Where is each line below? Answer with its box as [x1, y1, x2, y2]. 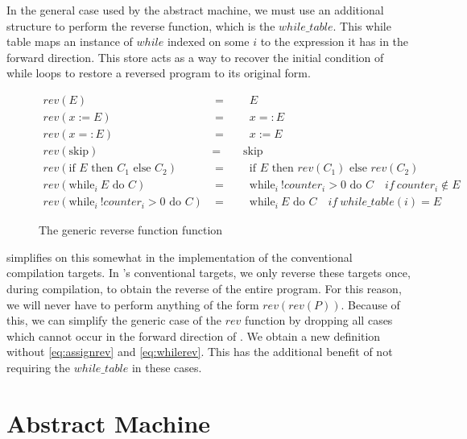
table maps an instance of [6, 33, 133, 50]
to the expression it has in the [260, 33, 409, 50]
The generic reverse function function [39, 222, 223, 238]
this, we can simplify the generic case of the [6, 312, 222, 329]
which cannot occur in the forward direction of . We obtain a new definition [6, 327, 381, 344]
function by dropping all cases [244, 312, 393, 329]
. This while [333, 17, 391, 34]
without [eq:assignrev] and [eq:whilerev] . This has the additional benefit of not [6, 343, 393, 360]
